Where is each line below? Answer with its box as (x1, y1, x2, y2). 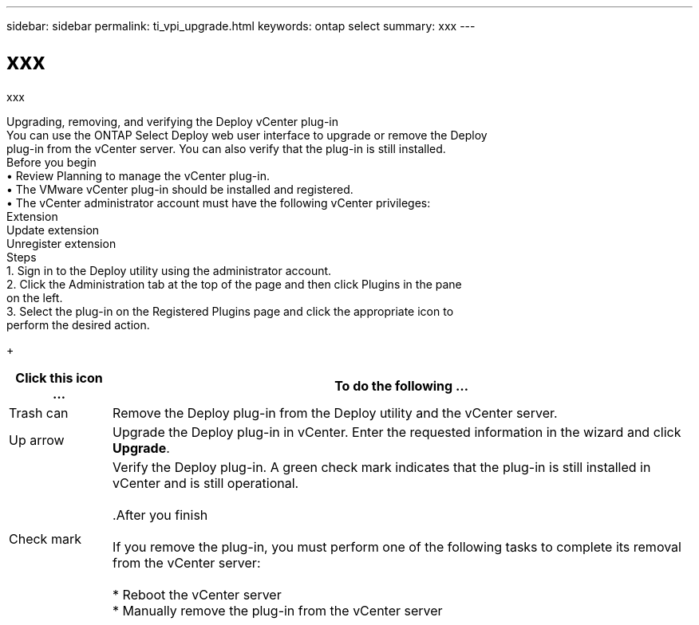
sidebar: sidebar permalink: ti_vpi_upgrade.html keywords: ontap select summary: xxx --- (6, 19, 476, 33)
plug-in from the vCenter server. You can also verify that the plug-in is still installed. (6, 141, 446, 155)
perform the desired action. (6, 317, 150, 332)
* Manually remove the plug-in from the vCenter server (113, 602, 443, 619)
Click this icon (15, 369, 103, 386)
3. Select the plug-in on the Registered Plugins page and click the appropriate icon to (6, 304, 454, 318)
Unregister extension (6, 236, 116, 250)
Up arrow (9, 431, 65, 448)
